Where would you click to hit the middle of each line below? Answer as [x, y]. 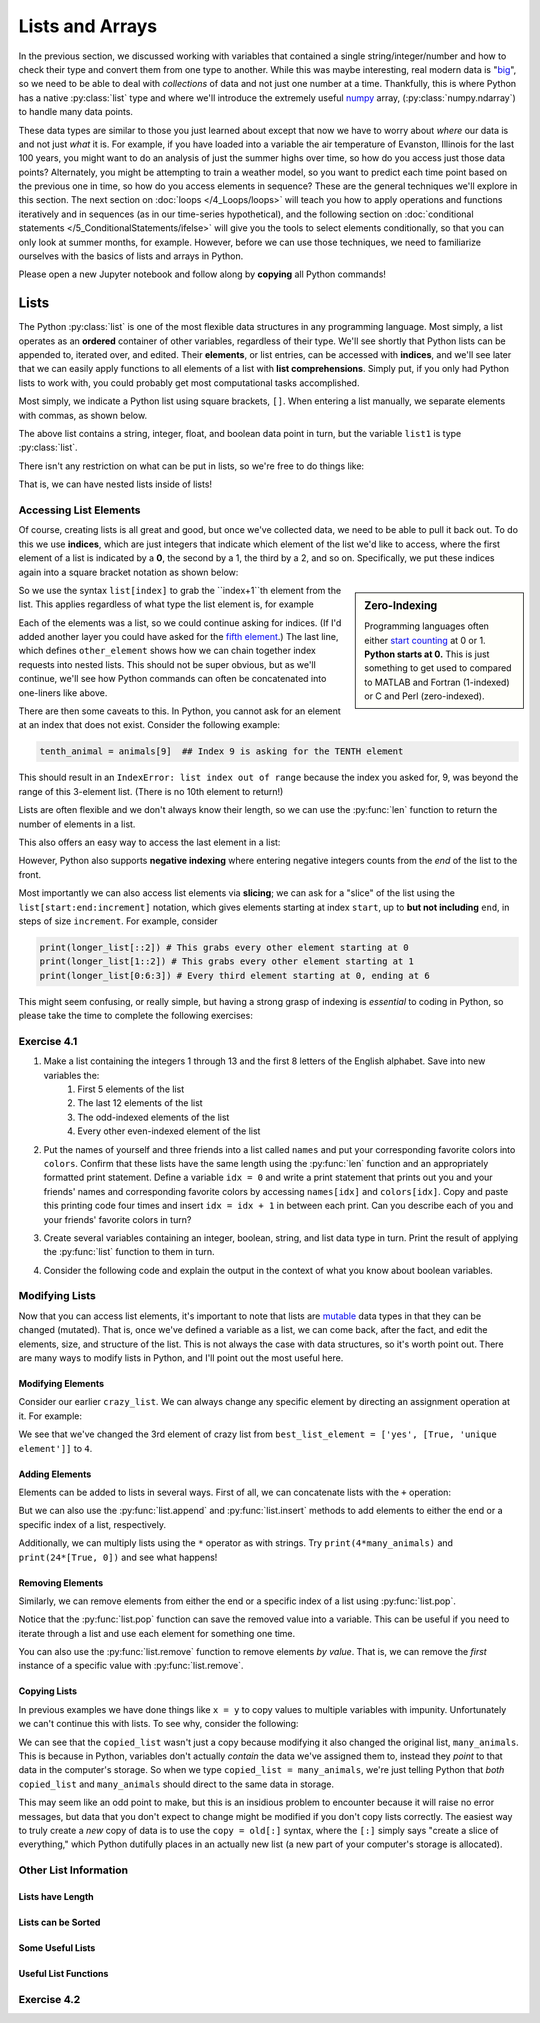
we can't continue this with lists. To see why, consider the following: [158, 1724]
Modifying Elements [61, 1383]
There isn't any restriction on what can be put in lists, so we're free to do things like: [191, 466]
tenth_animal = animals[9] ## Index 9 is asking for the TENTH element [221, 751]
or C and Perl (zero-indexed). [424, 696]
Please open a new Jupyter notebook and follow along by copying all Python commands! [202, 274]
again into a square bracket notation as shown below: [128, 572]
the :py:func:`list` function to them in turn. [129, 1252]
